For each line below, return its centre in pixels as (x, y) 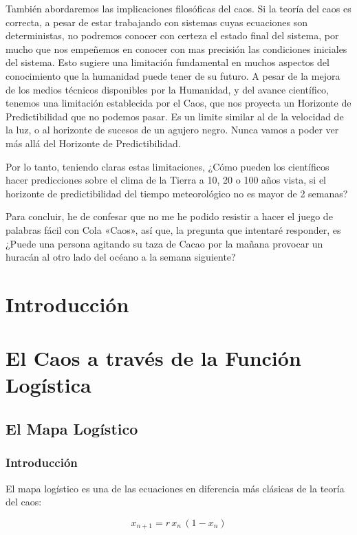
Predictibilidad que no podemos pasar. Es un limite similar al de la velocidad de (175, 116)
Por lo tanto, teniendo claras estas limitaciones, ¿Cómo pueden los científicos (167, 166)
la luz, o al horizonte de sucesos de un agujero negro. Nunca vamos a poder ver (172, 130)
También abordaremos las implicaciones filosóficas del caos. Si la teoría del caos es (178, 8)
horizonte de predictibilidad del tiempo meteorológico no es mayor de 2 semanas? (177, 193)
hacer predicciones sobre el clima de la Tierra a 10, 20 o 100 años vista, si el (166, 180)
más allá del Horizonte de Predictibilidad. (93, 143)
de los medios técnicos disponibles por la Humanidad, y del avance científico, (167, 89)
